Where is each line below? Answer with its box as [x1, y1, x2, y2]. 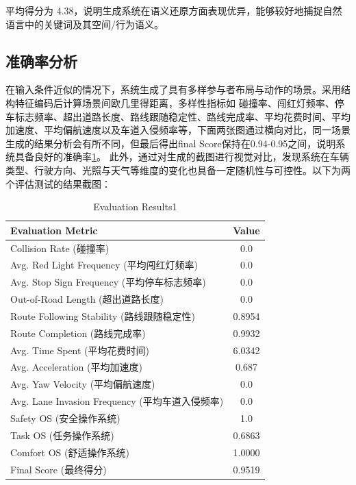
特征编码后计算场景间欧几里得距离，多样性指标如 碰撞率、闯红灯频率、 [14, 95, 335, 110]
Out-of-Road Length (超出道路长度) [10, 292, 164, 306]
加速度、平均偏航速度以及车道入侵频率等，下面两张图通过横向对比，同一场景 [5, 123, 351, 137]
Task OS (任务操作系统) [10, 427, 114, 442]
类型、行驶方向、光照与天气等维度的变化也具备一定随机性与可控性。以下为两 [5, 162, 351, 177]
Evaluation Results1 [93, 199, 177, 214]
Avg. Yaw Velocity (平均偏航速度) [10, 377, 155, 391]
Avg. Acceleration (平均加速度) [10, 360, 142, 374]
